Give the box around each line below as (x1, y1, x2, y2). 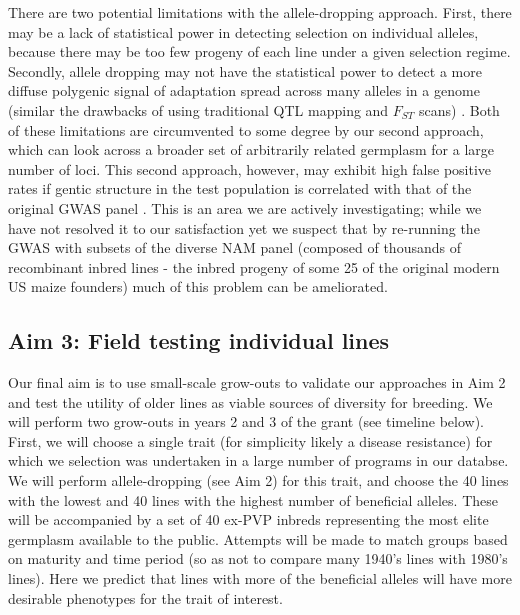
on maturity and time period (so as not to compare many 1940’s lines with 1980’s (8, 548, 508, 569)
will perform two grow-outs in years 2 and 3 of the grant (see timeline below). (8, 411, 484, 432)
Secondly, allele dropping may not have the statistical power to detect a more (8, 60, 482, 81)
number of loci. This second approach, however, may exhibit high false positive (8, 158, 492, 179)
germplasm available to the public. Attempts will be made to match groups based (8, 528, 508, 549)
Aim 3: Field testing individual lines (8, 325, 390, 356)
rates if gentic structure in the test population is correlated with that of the (8, 178, 472, 199)
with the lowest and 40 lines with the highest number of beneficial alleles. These (8, 489, 498, 510)
